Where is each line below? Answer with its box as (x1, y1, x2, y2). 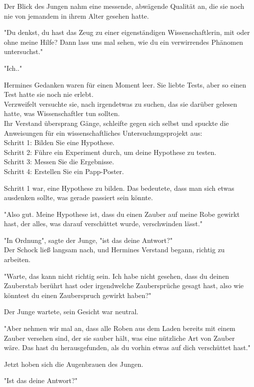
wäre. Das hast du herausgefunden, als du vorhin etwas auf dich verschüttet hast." (4, 342, 251, 353)
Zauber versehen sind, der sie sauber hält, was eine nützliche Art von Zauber (4, 332, 235, 343)
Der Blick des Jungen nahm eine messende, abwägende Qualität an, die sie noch (4, 1, 245, 11)
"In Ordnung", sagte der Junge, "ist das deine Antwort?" (4, 235, 173, 245)
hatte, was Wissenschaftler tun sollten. (4, 108, 120, 119)
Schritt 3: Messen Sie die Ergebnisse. (4, 156, 114, 167)
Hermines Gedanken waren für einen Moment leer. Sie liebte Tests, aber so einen (4, 79, 247, 89)
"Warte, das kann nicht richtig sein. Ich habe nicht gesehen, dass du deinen (4, 270, 229, 281)
